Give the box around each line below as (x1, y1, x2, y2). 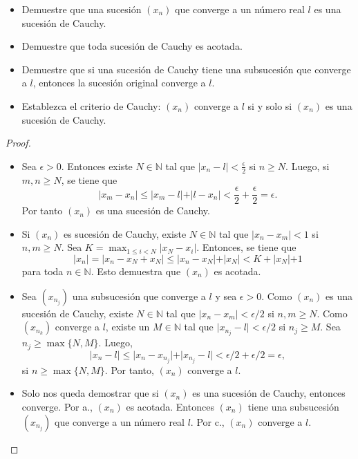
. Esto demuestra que (91, 264, 181, 279)
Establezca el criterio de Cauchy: (21, 98, 161, 113)
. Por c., (190, 414, 225, 429)
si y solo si (247, 98, 292, 113)
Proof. (6, 135, 31, 150)
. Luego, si (285, 158, 330, 173)
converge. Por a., (21, 400, 93, 414)
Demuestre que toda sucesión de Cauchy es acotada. (21, 39, 243, 53)
